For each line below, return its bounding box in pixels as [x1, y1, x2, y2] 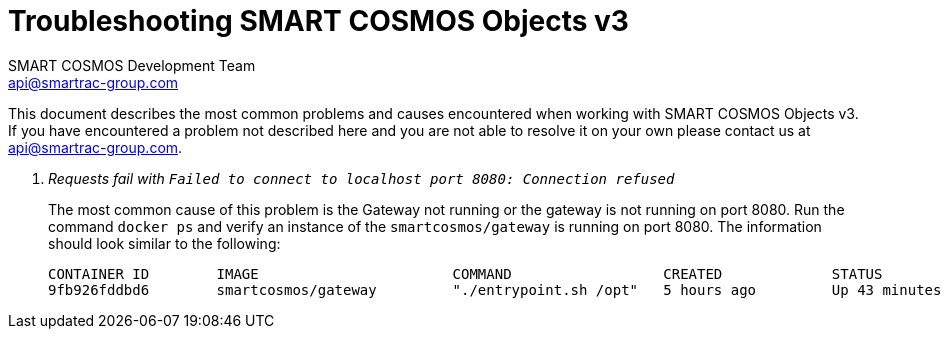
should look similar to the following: [48, 234, 281, 252]
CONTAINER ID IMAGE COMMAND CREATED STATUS [48, 265, 883, 282]
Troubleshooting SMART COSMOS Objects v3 [8, 4, 629, 38]
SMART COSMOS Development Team [8, 56, 256, 74]
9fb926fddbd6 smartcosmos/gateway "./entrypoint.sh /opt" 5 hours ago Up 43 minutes [48, 281, 942, 298]
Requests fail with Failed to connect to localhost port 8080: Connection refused [48, 169, 675, 187]
